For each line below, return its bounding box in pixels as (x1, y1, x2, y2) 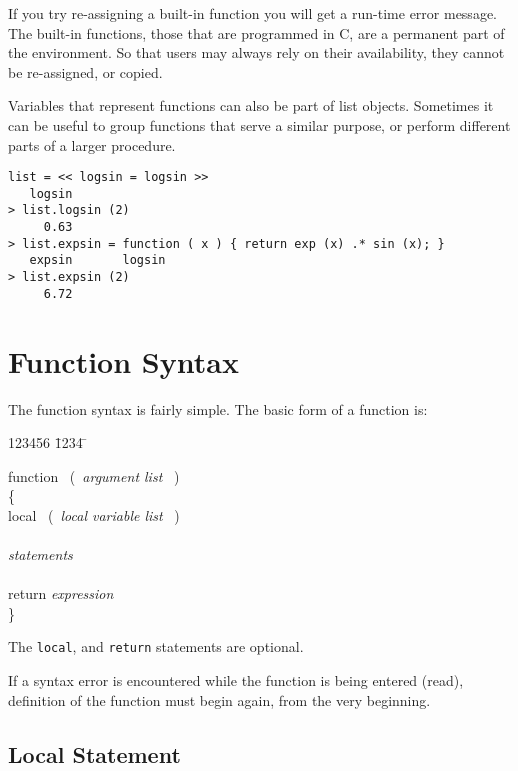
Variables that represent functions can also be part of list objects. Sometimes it (8, 95, 494, 116)
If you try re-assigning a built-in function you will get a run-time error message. (8, 3, 497, 23)
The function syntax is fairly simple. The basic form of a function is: (8, 398, 428, 419)
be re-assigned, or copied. (8, 61, 163, 82)
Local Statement (8, 738, 181, 769)
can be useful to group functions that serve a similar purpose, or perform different (8, 114, 511, 135)
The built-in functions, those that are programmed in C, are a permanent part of (8, 22, 505, 43)
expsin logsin (29, 253, 166, 268)
